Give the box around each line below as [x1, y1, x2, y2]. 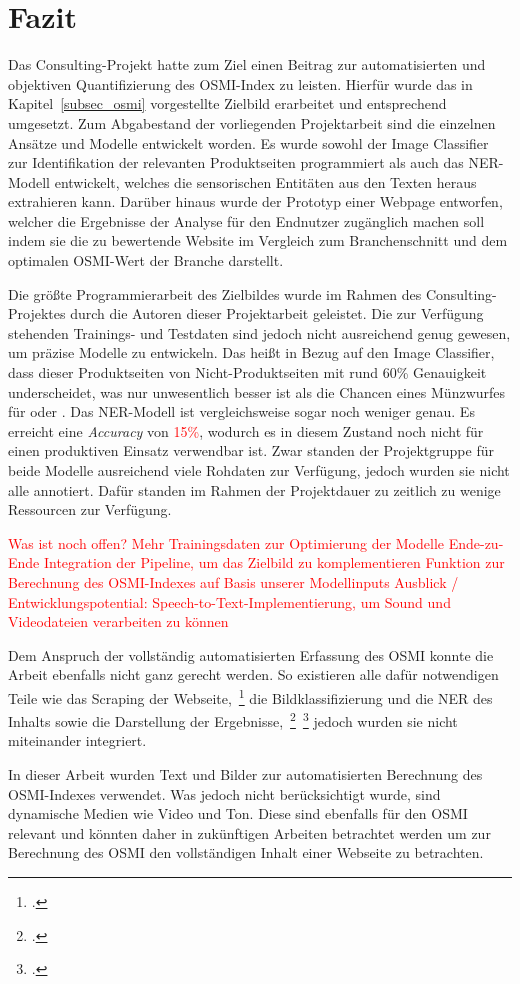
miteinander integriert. [8, 730, 147, 751]
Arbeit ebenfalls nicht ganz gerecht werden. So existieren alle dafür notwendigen [8, 664, 499, 685]
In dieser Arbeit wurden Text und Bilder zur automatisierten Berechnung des [8, 764, 483, 785]
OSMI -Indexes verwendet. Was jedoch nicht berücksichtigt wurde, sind [8, 783, 441, 804]
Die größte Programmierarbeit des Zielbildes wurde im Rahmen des [8, 283, 422, 304]
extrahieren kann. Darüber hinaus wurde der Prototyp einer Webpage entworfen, [8, 191, 503, 212]
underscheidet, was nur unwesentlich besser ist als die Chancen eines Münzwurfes [8, 381, 506, 402]
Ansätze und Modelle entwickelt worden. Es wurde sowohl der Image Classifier [8, 132, 489, 153]
